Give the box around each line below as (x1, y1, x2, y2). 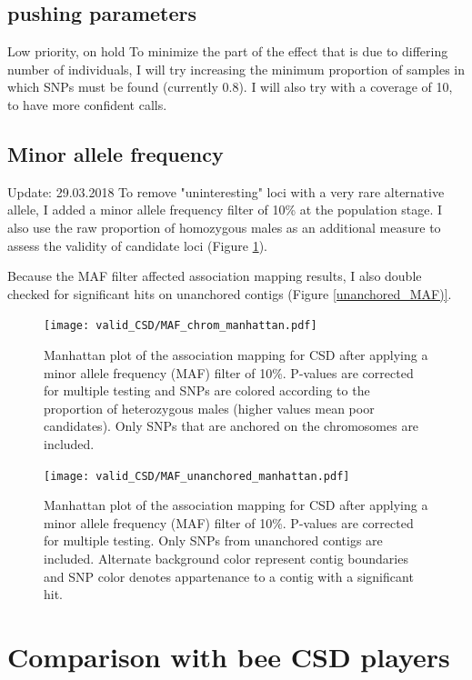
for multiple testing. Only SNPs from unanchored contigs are (44, 531, 383, 550)
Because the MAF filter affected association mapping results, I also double (7, 266, 422, 285)
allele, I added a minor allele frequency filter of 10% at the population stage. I (7, 200, 443, 219)
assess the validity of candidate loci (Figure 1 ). (7, 235, 267, 255)
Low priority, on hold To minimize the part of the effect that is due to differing (7, 42, 448, 61)
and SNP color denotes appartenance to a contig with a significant (44, 566, 414, 585)
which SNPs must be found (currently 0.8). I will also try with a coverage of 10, (7, 77, 453, 96)
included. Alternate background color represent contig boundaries (44, 549, 408, 567)
